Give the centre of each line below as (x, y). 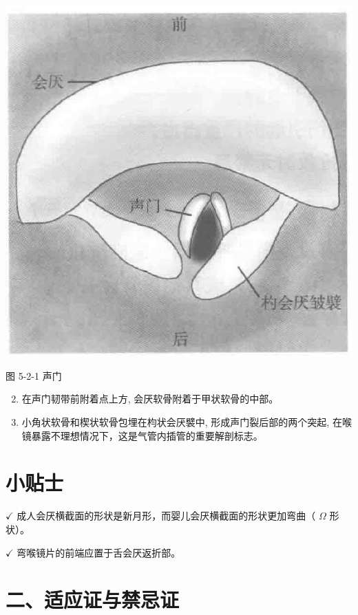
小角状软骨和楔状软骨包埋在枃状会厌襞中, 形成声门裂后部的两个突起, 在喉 (187, 422)
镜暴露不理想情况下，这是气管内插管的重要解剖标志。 (142, 435)
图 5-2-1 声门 (34, 375)
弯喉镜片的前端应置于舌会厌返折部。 (99, 552)
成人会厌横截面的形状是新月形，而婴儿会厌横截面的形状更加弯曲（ (166, 516)
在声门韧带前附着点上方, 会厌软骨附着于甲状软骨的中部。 (150, 399)
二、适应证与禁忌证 (93, 600)
